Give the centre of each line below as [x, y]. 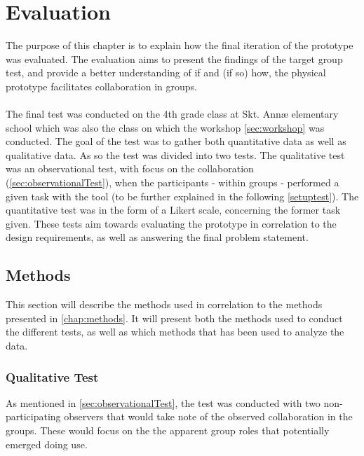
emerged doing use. [47, 444]
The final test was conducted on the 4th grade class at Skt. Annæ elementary [172, 114]
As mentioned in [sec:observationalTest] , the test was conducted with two [163, 402]
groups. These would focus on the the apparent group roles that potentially [168, 430]
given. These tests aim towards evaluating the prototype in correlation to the [171, 223]
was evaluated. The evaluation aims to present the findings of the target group [174, 58]
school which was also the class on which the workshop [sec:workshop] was [165, 127]
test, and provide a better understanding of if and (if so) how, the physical [166, 72]
